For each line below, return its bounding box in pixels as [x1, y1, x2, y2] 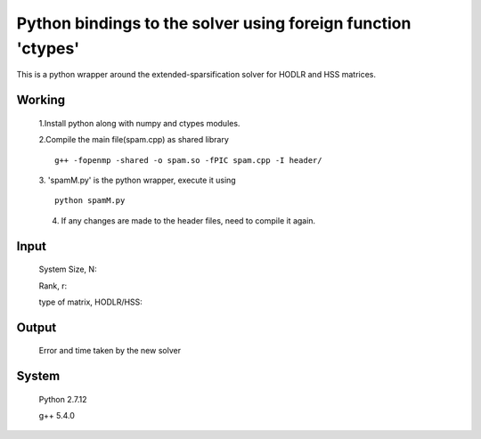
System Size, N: [38, 264, 97, 275]
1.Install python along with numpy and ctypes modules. [38, 118, 240, 128]
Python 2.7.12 [38, 394, 88, 404]
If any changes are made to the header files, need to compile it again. [61, 215, 316, 226]
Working [16, 93, 66, 108]
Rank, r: [38, 280, 68, 291]
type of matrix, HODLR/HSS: [38, 297, 143, 307]
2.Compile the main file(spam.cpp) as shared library [38, 134, 229, 145]
